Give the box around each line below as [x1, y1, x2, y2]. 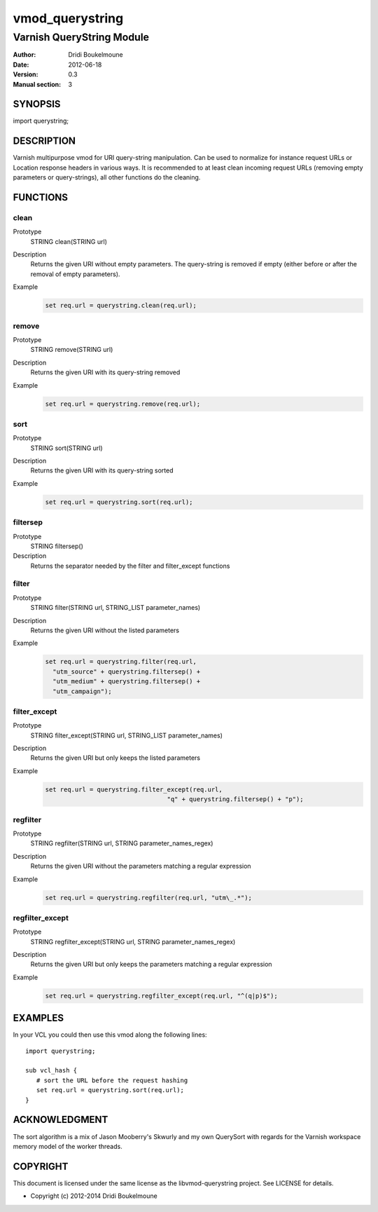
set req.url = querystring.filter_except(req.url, [45, 785, 223, 794]
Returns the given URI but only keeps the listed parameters [30, 754, 201, 762]
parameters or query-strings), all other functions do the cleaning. [13, 173, 201, 182]
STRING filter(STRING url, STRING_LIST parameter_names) [30, 604, 201, 612]
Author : [13, 50, 36, 59]
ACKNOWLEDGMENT [13, 1114, 108, 1126]
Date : [13, 60, 29, 69]
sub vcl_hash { [25, 1066, 78, 1075]
